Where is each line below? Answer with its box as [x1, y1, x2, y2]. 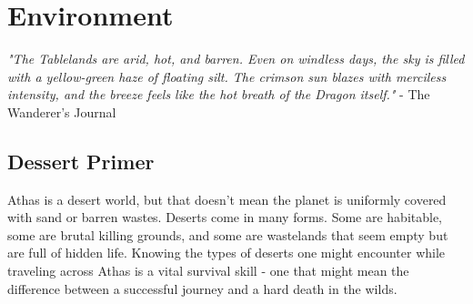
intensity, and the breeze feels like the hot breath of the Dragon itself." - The [7, 85, 430, 104]
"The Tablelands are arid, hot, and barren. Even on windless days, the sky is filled [7, 49, 465, 68]
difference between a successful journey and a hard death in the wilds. [7, 279, 398, 298]
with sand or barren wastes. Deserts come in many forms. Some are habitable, [7, 208, 443, 227]
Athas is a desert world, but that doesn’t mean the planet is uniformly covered [7, 189, 447, 208]
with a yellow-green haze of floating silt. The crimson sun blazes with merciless [7, 66, 447, 86]
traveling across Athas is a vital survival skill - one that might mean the [7, 261, 409, 280]
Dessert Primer [7, 147, 155, 175]
